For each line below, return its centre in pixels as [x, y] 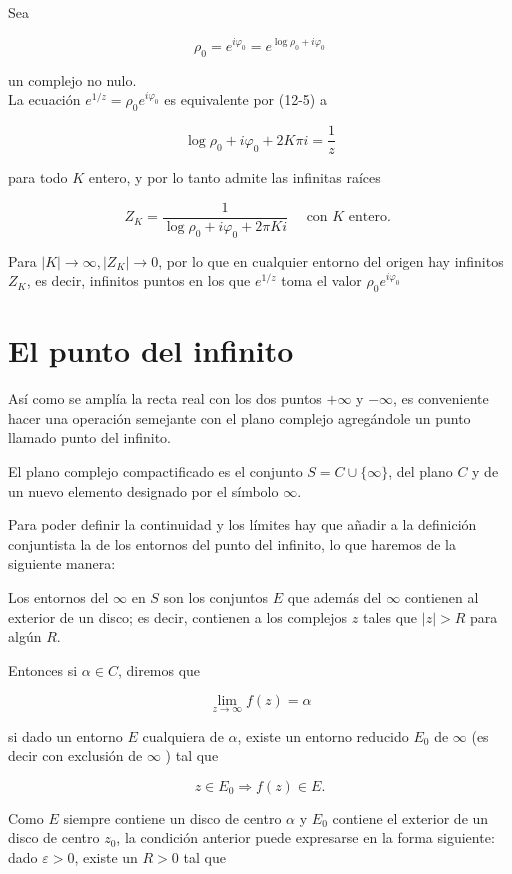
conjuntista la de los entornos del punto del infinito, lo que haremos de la [232, 543]
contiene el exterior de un [410, 817]
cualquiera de [183, 735]
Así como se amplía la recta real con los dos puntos [165, 398]
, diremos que [159, 669]
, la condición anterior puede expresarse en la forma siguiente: [305, 837]
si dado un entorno [65, 735]
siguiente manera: [62, 563]
